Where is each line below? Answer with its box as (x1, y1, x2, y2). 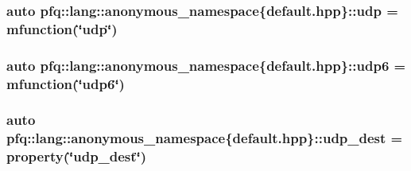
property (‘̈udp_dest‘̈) (6, 146, 147, 166)
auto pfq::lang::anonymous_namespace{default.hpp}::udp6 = (6, 55, 406, 75)
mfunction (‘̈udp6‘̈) (6, 73, 125, 93)
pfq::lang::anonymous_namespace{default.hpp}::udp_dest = (6, 128, 403, 148)
